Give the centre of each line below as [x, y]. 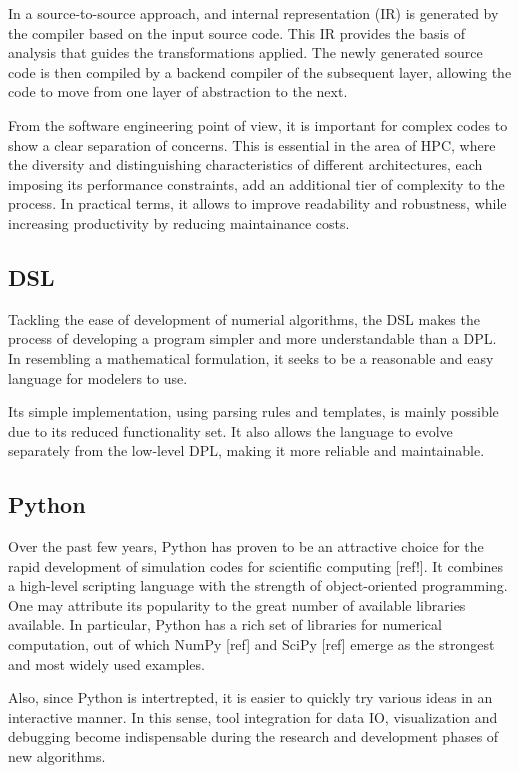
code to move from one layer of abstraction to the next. [178, 91]
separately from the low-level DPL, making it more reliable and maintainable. [246, 450]
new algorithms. [57, 756]
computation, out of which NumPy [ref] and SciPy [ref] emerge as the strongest [251, 644]
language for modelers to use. [98, 377]
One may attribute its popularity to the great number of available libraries [237, 604]
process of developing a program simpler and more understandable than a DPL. [252, 338]
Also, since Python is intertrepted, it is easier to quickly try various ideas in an [250, 697]
